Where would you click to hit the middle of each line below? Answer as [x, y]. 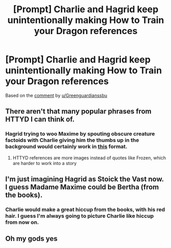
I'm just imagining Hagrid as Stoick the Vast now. [85, 179]
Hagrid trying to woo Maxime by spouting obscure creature [80, 134]
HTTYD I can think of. [40, 119]
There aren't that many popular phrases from [78, 111]
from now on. [22, 222]
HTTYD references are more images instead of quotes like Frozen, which [89, 158]
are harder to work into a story [45, 163]
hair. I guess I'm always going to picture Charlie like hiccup [80, 216]
